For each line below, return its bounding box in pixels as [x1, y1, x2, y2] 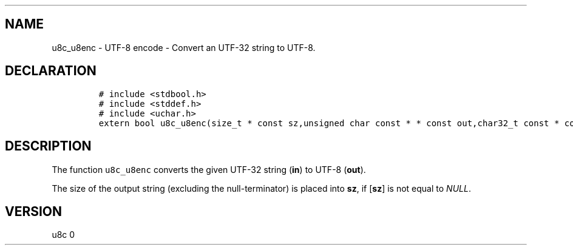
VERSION [5, 203, 63, 219]
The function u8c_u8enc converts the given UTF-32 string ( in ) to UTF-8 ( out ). [52, 164, 366, 175]
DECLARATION [5, 63, 97, 79]
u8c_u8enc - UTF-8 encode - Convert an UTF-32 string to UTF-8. [52, 42, 316, 53]
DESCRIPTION [5, 138, 92, 154]
